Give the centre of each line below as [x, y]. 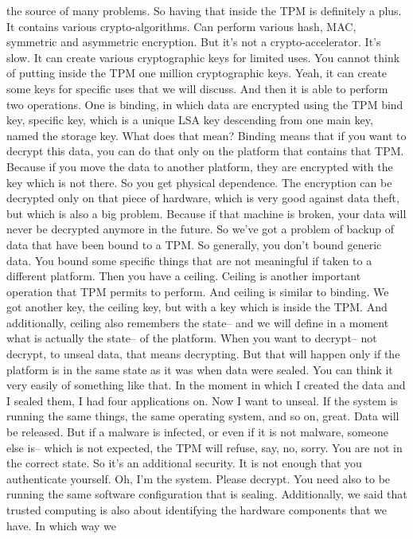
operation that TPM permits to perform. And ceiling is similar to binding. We [198, 291]
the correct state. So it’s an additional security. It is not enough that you [184, 463]
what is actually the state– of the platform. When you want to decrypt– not [192, 338]
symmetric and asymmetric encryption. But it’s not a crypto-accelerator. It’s [194, 42]
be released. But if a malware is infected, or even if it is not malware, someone [198, 432]
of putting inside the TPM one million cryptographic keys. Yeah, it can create [197, 73]
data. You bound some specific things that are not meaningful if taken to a [189, 260]
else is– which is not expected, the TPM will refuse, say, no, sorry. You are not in [205, 447]
